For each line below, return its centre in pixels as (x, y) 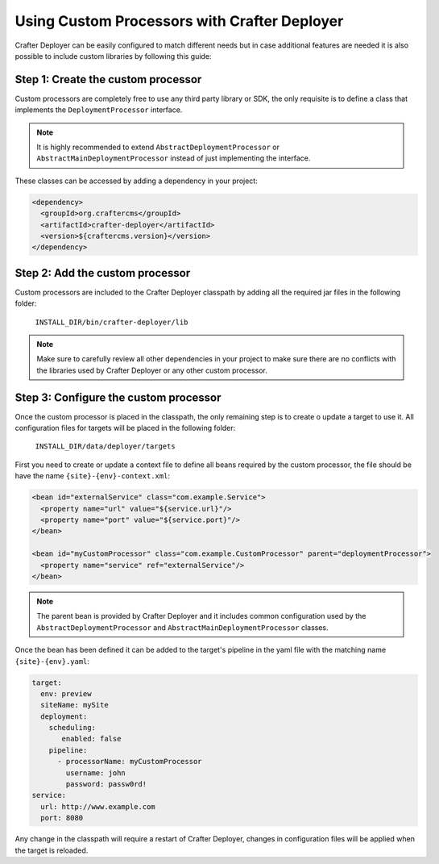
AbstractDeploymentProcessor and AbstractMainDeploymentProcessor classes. (183, 627)
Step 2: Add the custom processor (103, 273)
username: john (96, 773)
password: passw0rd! (106, 784)
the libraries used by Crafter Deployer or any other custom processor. (152, 370)
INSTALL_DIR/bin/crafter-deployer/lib (112, 322)
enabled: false (91, 739)
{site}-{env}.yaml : (52, 661)
